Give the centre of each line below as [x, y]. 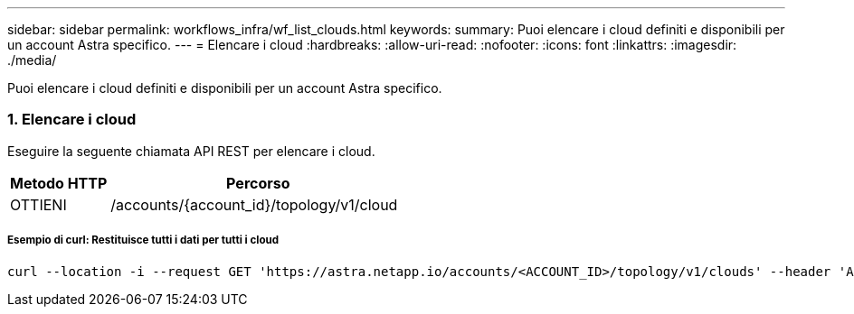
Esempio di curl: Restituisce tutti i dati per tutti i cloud [143, 240]
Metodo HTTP [59, 183]
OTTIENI [38, 204]
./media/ [32, 60]
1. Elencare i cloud [72, 120]
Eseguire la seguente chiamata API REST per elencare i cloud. [191, 151]
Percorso [258, 183]
